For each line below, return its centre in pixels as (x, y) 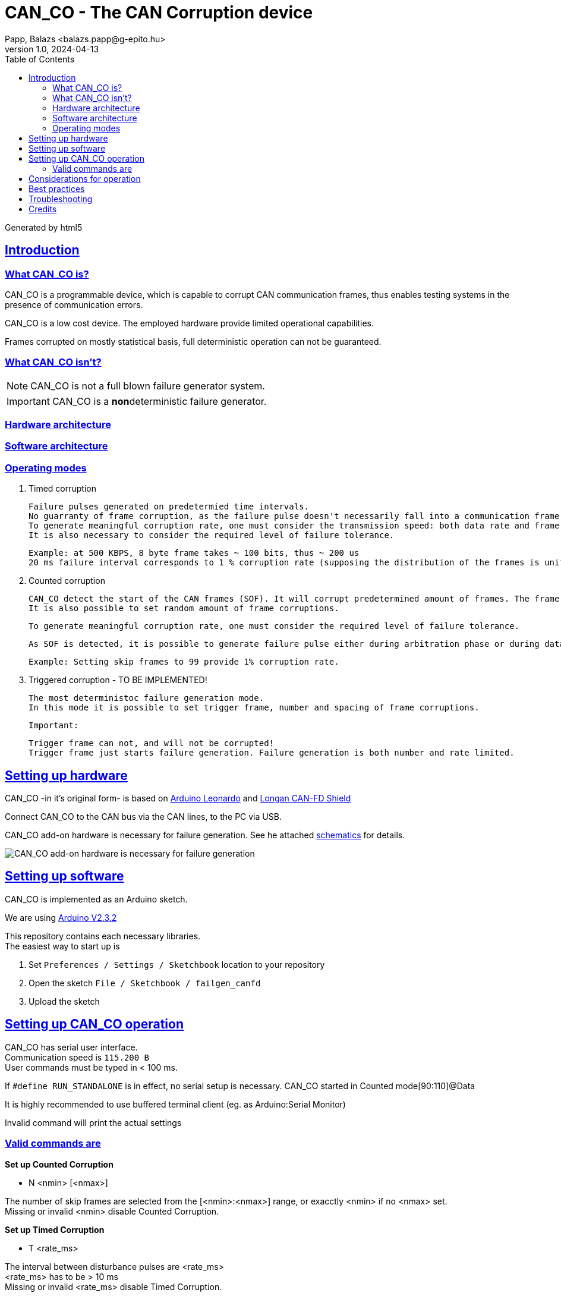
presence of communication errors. (74, 304)
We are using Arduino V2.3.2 (61, 917)
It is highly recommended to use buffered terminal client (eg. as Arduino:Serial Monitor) (175, 1104)
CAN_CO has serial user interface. (71, 1047)
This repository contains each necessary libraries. (103, 936)
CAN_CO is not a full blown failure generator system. (148, 386)
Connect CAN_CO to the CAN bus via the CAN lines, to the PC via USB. (143, 817)
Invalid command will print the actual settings (93, 1122)
